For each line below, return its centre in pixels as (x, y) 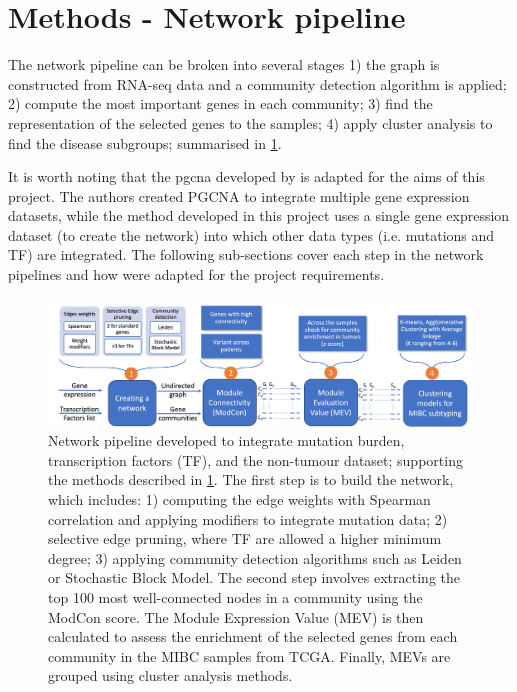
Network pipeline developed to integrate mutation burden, (226, 440)
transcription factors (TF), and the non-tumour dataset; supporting (255, 459)
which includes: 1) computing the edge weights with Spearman (239, 498)
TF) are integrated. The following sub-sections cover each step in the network (246, 254)
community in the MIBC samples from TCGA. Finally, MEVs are (249, 655)
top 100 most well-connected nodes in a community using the (235, 596)
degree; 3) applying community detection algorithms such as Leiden (255, 557)
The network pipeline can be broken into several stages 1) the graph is (224, 64)
